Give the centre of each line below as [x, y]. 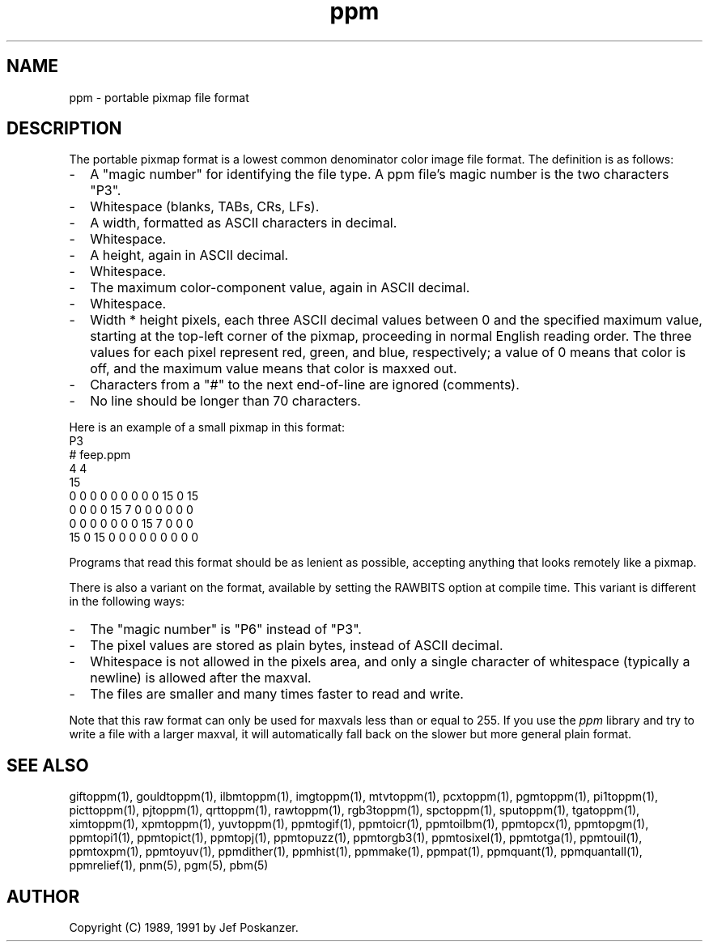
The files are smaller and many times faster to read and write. [277, 694]
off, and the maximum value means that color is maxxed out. [274, 369]
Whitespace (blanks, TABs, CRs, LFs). [205, 207]
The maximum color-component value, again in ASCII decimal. [280, 288]
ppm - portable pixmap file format [159, 97]
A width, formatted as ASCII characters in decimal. [244, 223]
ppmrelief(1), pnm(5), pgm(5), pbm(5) [169, 865]
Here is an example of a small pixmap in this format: [207, 427]
